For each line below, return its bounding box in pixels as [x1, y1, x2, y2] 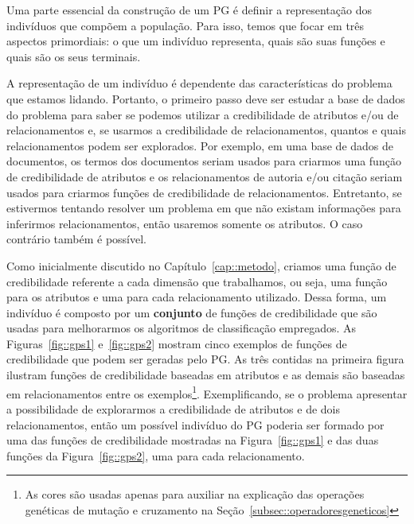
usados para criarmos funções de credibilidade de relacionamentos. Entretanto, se [6, 184, 402, 200]
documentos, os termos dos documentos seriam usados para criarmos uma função [6, 153, 401, 169]
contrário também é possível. [6, 231, 146, 247]
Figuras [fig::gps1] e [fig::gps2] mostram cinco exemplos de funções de [6, 335, 347, 351]
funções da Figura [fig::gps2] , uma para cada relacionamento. [6, 447, 305, 464]
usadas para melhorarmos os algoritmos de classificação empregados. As [6, 320, 357, 336]
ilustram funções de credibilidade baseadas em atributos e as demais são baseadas [6, 367, 405, 383]
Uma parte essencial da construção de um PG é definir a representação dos [6, 2, 372, 17]
